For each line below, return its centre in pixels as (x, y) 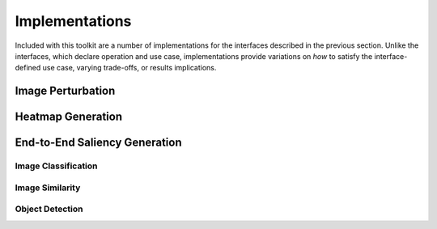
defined (28, 68)
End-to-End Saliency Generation (98, 143)
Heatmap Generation (69, 117)
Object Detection (49, 209)
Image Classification (56, 166)
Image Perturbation (65, 91)
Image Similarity (48, 188)
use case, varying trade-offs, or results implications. (129, 68)
